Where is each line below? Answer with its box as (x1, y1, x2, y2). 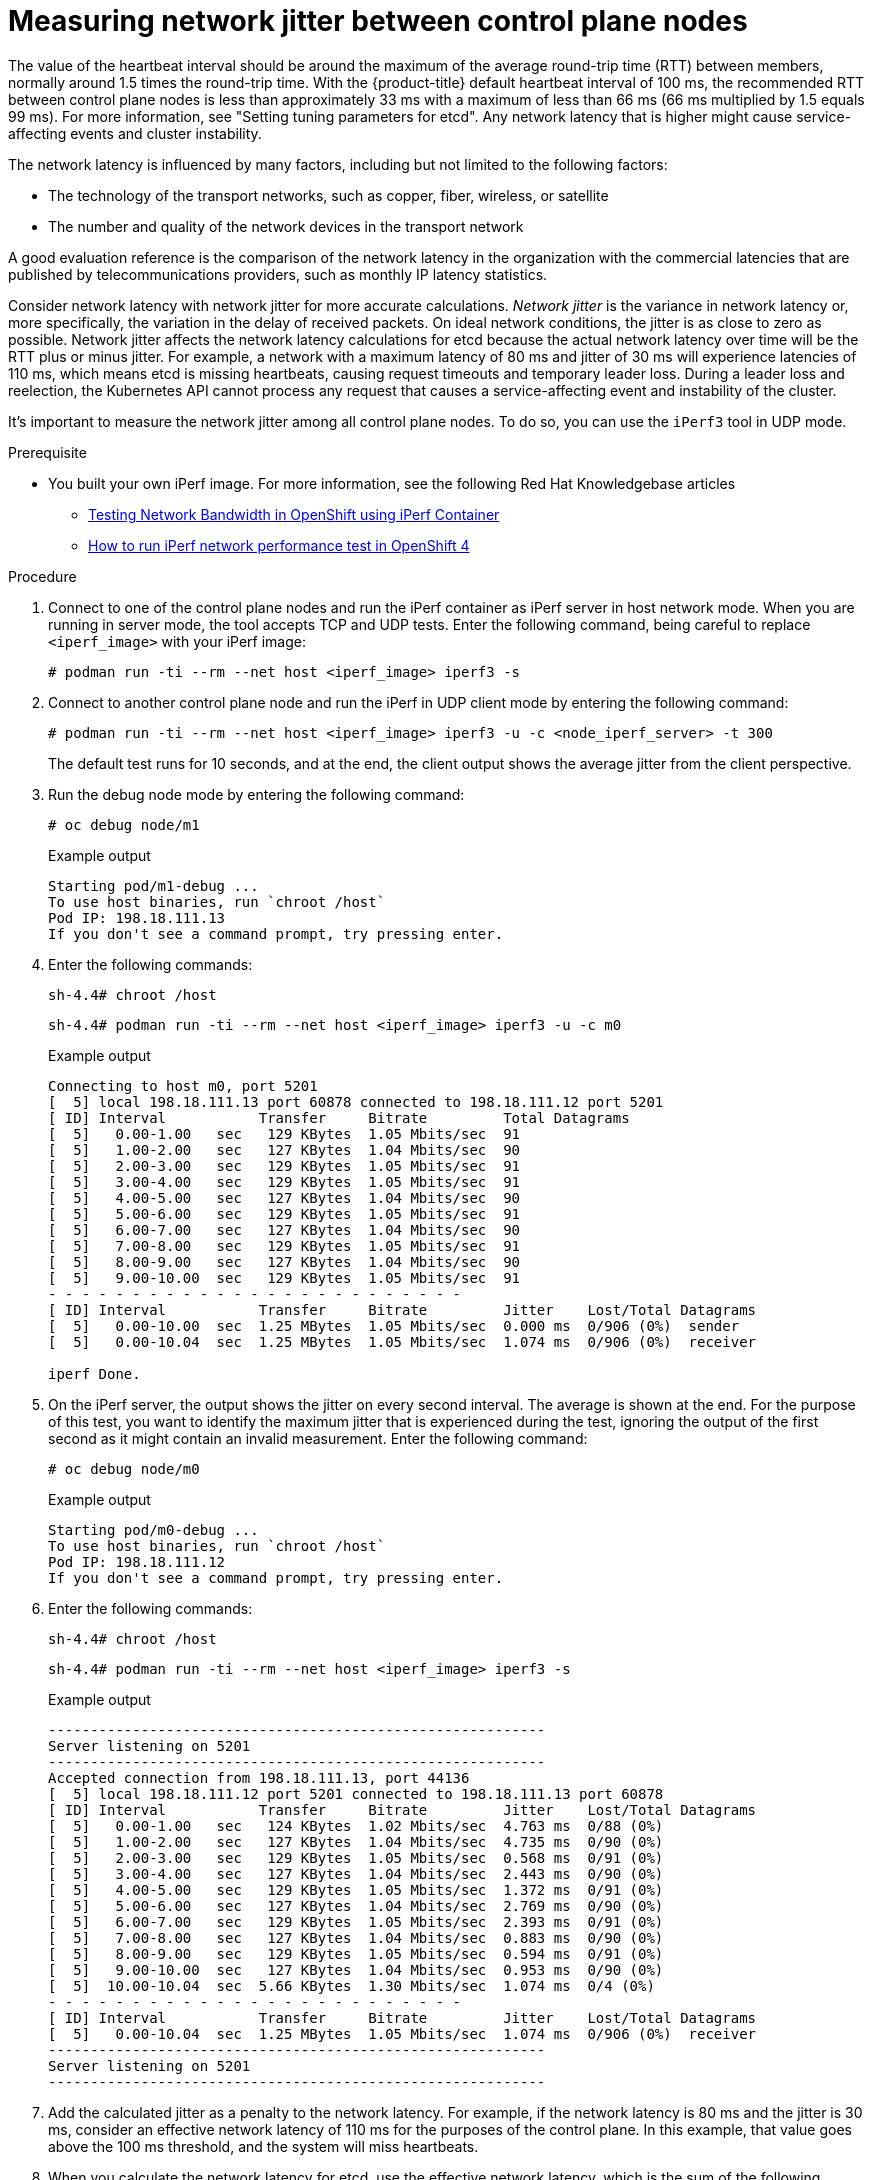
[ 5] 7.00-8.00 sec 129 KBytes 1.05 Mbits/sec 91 (48, 1237, 521, 1254)
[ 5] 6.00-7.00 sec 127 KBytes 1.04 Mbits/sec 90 (48, 1221, 521, 1238)
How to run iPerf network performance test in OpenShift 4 (88, 536, 470, 554)
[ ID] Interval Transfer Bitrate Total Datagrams (48, 1109, 630, 1126)
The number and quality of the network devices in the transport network (48, 217, 524, 235)
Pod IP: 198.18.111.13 (48, 909, 226, 926)
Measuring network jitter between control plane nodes (8, 4, 748, 38)
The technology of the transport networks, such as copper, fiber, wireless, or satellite (48, 186, 609, 204)
